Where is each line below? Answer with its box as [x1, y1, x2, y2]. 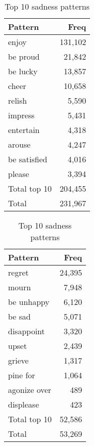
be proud [8, 51, 40, 62]
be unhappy [8, 296, 50, 307]
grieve [8, 354, 29, 366]
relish [8, 95, 27, 106]
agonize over [8, 384, 51, 395]
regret [8, 266, 29, 278]
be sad [8, 310, 31, 322]
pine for [8, 369, 35, 381]
